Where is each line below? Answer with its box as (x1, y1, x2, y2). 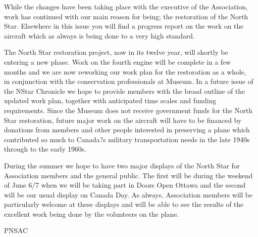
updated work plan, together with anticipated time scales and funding (4, 95, 216, 106)
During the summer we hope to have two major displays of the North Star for (4, 160, 240, 170)
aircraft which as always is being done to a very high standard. (4, 30, 195, 40)
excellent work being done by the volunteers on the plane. (4, 208, 179, 219)
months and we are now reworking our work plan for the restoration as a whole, (4, 66, 246, 77)
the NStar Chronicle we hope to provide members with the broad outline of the (4, 85, 245, 96)
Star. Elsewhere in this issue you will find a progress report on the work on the (4, 21, 244, 31)
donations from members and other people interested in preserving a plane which (4, 124, 250, 135)
